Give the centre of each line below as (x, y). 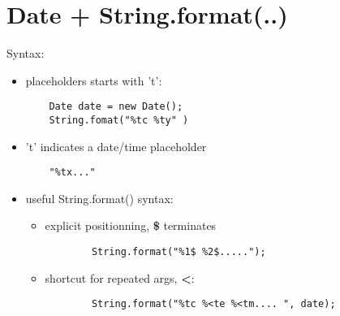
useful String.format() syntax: (99, 198)
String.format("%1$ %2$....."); (179, 252)
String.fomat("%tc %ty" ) (119, 120)
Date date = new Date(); (116, 107)
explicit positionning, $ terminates (131, 225)
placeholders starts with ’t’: (94, 80)
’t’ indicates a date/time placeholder (116, 146)
